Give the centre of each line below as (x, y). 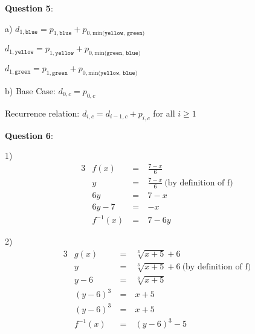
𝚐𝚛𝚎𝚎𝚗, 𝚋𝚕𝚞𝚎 (122, 53)
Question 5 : (29, 8)
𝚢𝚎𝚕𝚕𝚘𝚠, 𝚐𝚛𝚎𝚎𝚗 (124, 34)
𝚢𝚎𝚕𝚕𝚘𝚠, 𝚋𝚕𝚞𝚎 (118, 73)
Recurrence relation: (42, 113)
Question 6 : (29, 135)
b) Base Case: (30, 90)
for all (164, 113)
